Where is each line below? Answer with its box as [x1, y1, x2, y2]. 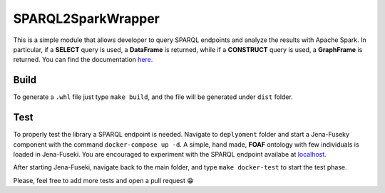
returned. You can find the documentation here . [13, 56, 153, 64]
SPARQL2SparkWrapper [13, 11, 160, 26]
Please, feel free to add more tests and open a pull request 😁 [13, 176, 194, 184]
